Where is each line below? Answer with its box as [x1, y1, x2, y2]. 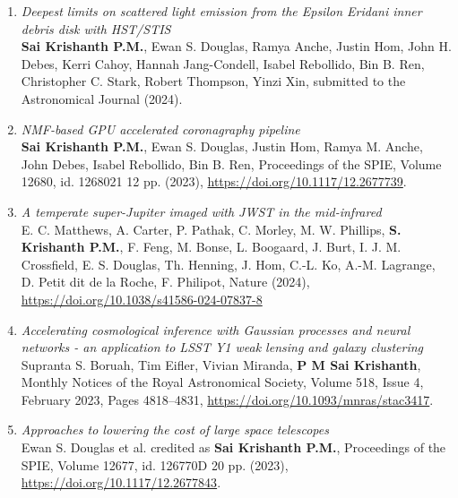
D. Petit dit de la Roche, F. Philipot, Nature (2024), [21, 272, 310, 291]
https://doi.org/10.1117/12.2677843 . [21, 473, 221, 492]
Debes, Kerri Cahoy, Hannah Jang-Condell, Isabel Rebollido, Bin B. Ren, [21, 54, 425, 73]
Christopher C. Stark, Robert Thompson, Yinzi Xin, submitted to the [21, 72, 406, 90]
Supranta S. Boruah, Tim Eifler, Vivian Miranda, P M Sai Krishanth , [21, 355, 421, 373]
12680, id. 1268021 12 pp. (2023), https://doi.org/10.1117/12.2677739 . [21, 172, 407, 191]
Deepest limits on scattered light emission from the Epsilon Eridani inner [21, 2, 422, 20]
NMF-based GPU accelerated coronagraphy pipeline [21, 119, 300, 138]
